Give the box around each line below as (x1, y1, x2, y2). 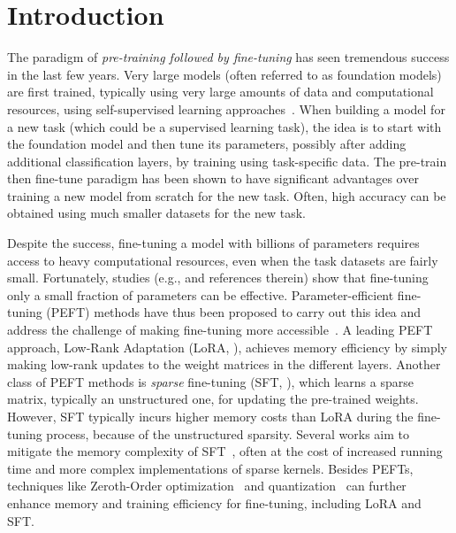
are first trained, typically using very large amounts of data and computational (7, 82, 434, 101)
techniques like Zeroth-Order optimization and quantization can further (7, 476, 407, 495)
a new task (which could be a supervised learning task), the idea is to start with (7, 117, 442, 135)
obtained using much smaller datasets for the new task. (7, 204, 307, 222)
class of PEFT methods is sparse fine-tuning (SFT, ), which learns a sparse (7, 372, 414, 390)
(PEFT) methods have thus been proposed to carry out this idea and (46, 303, 422, 321)
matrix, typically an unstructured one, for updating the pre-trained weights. (7, 390, 419, 408)
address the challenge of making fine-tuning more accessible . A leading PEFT (7, 321, 433, 339)
